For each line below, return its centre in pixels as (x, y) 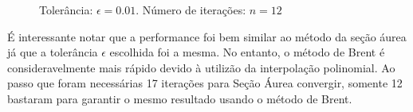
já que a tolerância (53, 52)
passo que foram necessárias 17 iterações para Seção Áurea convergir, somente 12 (205, 83)
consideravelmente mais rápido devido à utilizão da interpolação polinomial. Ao (201, 67)
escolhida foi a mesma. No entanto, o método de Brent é (247, 52)
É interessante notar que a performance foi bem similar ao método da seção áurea (207, 36)
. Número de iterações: (191, 10)
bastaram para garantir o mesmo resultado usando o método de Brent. (180, 98)
